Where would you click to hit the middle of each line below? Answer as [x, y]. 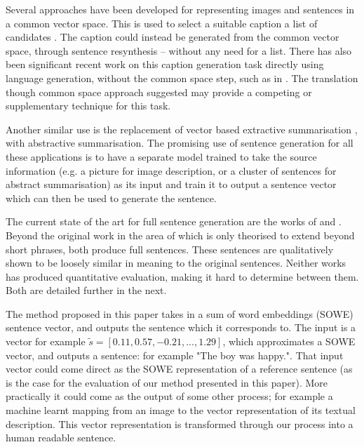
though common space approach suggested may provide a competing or [159, 92]
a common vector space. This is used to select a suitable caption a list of [162, 23]
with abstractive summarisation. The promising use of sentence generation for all [180, 143]
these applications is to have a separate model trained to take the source [161, 156]
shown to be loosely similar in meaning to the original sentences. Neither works [176, 263]
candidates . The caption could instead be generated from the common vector [173, 37]
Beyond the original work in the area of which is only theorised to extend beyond [180, 235]
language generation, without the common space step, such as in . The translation [182, 78]
